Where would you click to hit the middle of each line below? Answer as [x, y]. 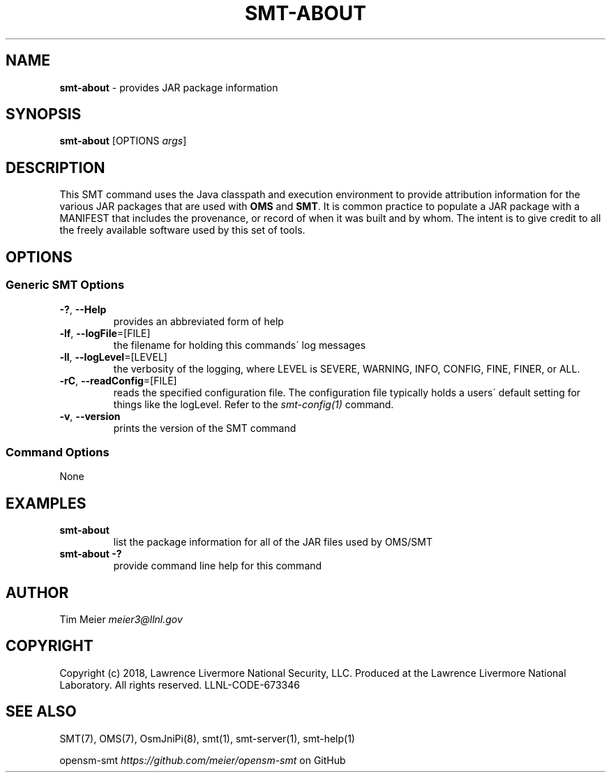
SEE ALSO [41, 712]
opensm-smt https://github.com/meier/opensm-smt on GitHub [203, 760]
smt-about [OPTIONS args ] [123, 141]
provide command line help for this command [218, 566]
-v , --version [90, 416]
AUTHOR [37, 592]
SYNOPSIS [44, 114]
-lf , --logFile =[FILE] [105, 333]
